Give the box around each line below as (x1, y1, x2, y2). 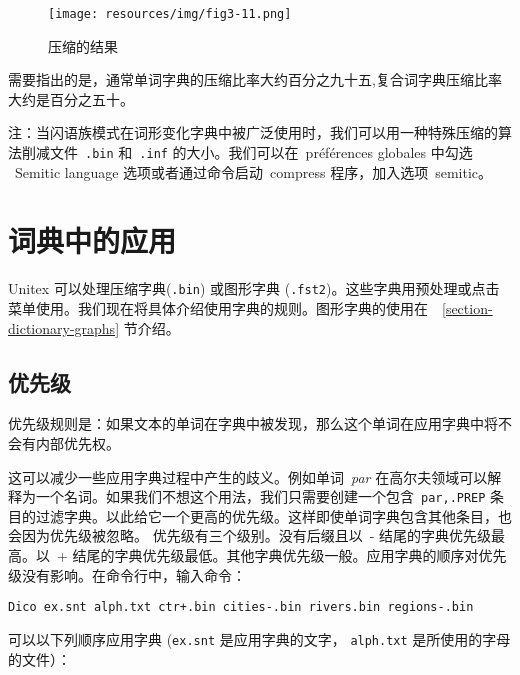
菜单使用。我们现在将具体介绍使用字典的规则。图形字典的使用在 (8, 298, 428, 319)
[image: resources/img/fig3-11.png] (48, 7, 292, 21)
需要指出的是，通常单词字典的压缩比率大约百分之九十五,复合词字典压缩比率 (8, 69, 502, 90)
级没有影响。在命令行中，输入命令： (8, 564, 246, 585)
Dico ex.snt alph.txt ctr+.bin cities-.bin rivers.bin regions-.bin (8, 600, 474, 615)
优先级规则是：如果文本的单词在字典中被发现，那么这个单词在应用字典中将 (8, 413, 498, 434)
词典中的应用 (8, 220, 177, 261)
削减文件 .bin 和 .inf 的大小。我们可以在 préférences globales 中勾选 (21, 142, 473, 163)
